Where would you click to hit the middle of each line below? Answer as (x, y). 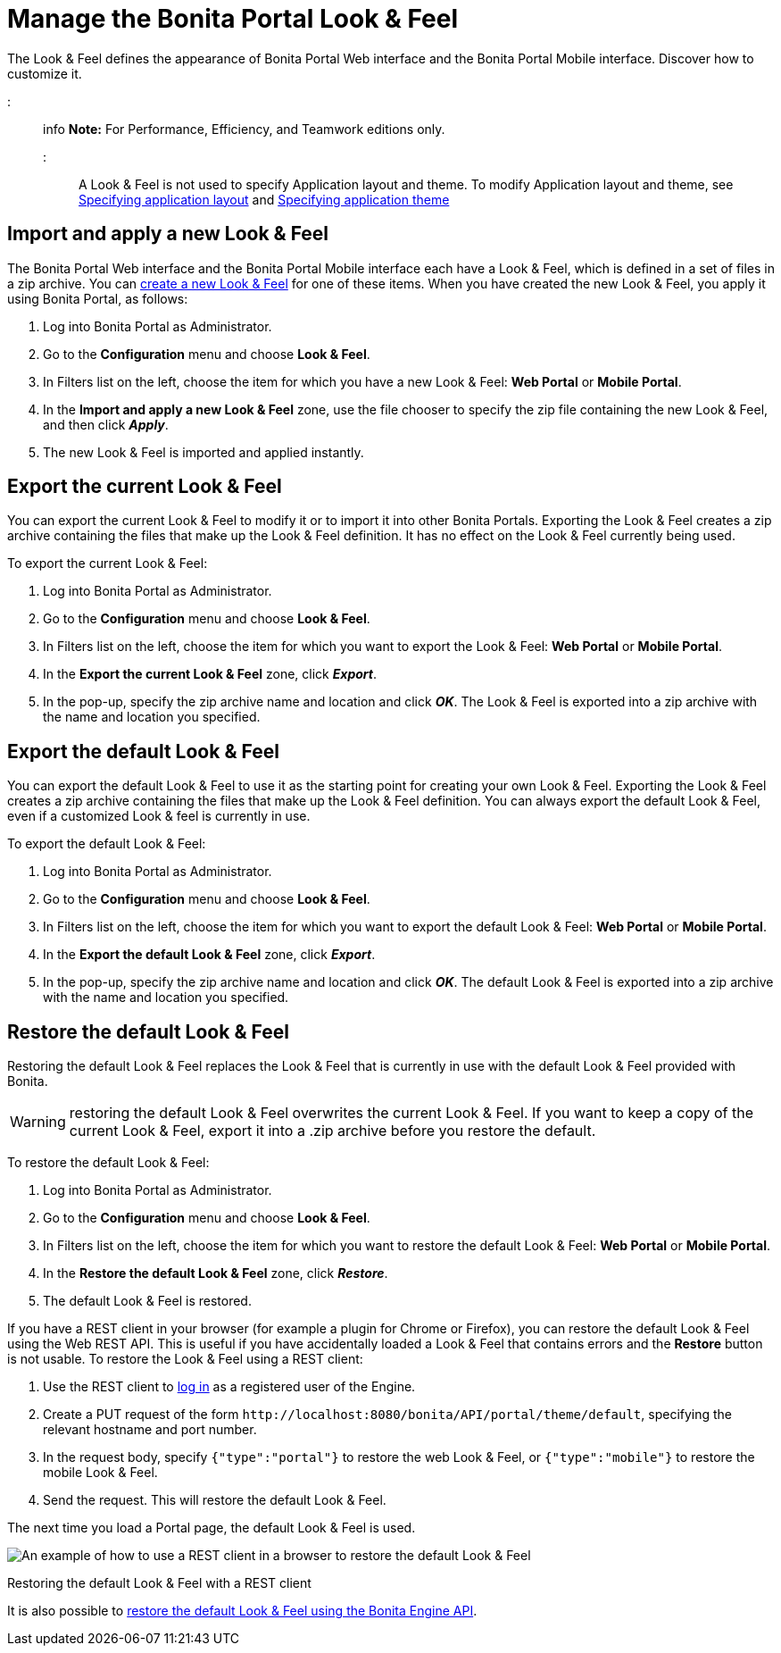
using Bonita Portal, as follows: (98, 298)
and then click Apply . (106, 424)
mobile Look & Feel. (100, 1473)
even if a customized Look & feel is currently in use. (159, 816)
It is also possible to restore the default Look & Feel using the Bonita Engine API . (242, 1611)
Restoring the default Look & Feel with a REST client (159, 1583)
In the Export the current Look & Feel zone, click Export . (210, 674)
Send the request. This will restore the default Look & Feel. (215, 1500)
